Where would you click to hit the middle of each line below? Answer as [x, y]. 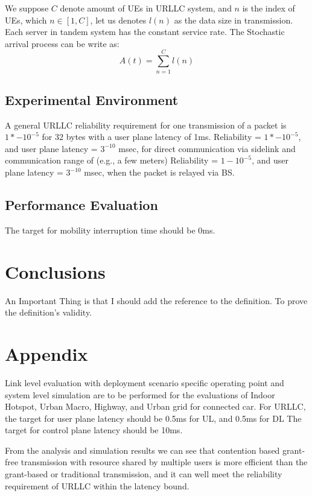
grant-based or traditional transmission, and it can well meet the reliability [144, 474]
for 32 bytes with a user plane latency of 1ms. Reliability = [151, 137]
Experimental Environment [92, 99]
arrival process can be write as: [62, 43]
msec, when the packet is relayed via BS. [159, 172]
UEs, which [26, 20]
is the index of [269, 8]
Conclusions [55, 271]
